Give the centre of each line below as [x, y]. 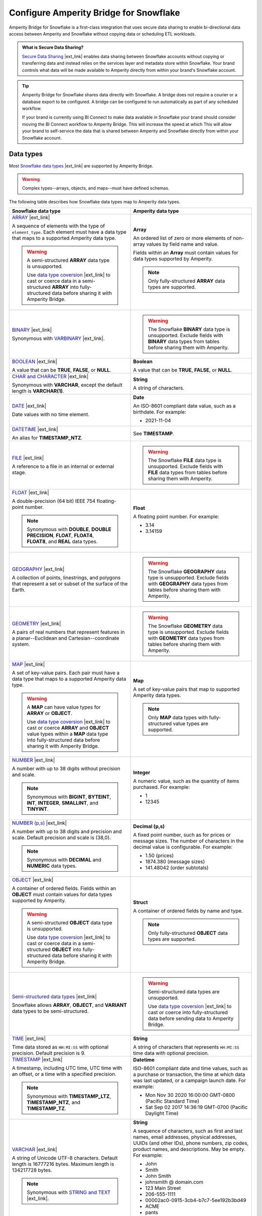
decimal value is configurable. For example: [183, 847]
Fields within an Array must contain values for [186, 253]
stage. [19, 473]
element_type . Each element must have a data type [69, 232]
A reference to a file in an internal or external [63, 466]
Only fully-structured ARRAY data [187, 281]
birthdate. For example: [160, 412]
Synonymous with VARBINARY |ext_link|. [58, 339]
